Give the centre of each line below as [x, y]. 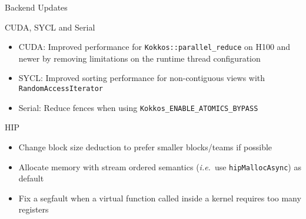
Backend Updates [36, 7]
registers [34, 209]
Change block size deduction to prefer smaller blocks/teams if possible [145, 146]
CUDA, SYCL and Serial [50, 27]
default [31, 178]
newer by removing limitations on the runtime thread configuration [139, 58]
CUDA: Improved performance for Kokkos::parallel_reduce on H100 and [154, 47]
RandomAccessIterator [61, 89]
